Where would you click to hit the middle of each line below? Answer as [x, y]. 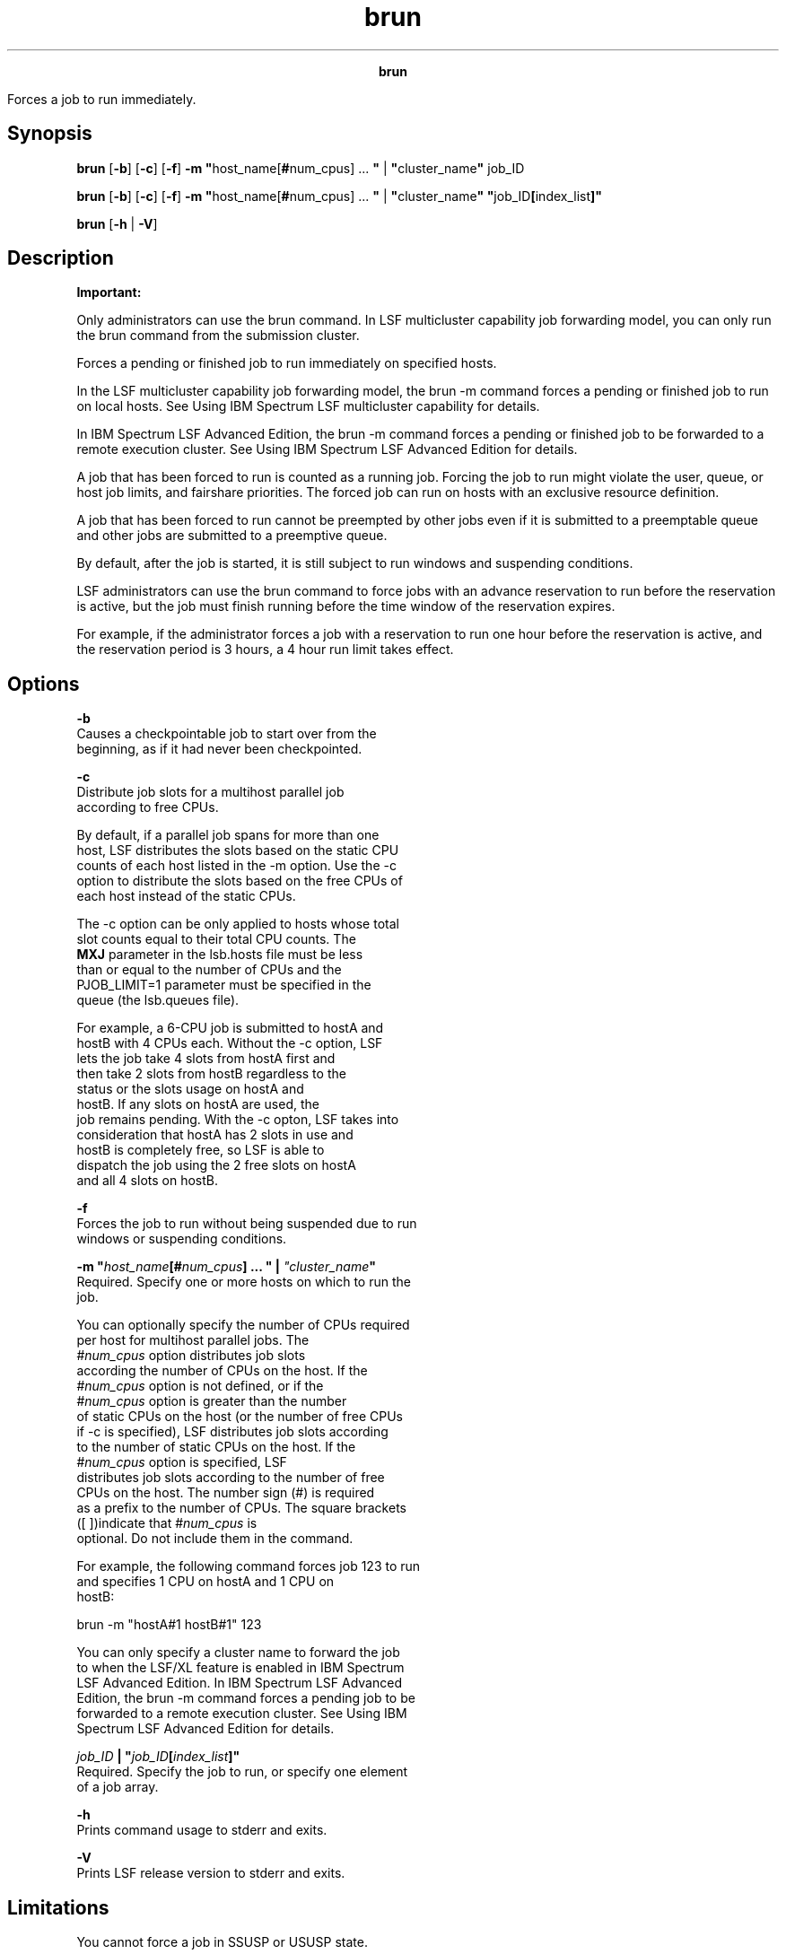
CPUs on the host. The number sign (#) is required [226, 1493]
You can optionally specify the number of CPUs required [243, 1325]
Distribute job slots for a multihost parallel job [210, 792]
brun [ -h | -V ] [117, 223]
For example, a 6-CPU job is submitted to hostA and [230, 1028]
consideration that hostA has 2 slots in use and [215, 1135]
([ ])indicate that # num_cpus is [167, 1523]
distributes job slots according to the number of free [231, 1478]
